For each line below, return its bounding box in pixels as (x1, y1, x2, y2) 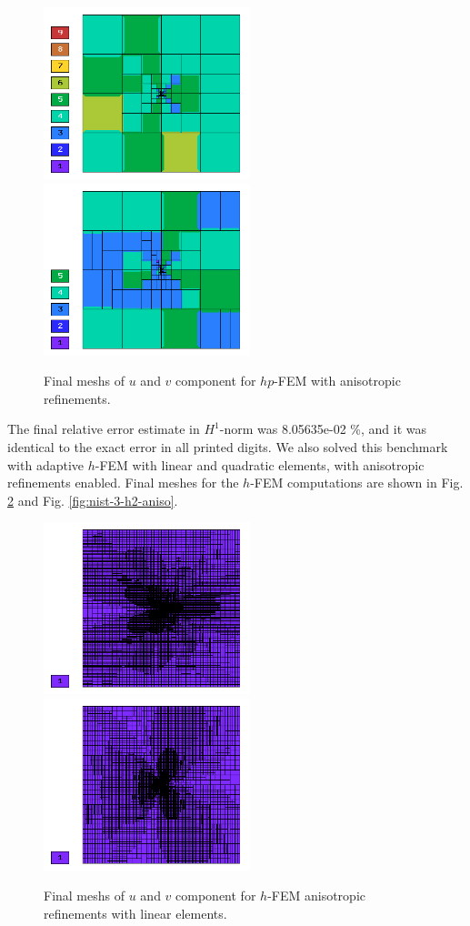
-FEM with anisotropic (274, 371, 401, 390)
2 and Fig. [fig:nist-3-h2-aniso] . (7, 490, 178, 509)
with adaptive (7, 455, 85, 474)
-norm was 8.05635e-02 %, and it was (219, 419, 427, 438)
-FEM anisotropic (267, 886, 365, 905)
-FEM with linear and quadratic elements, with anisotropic (95, 455, 425, 474)
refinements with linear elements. (44, 904, 227, 922)
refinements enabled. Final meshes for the (7, 473, 239, 492)
